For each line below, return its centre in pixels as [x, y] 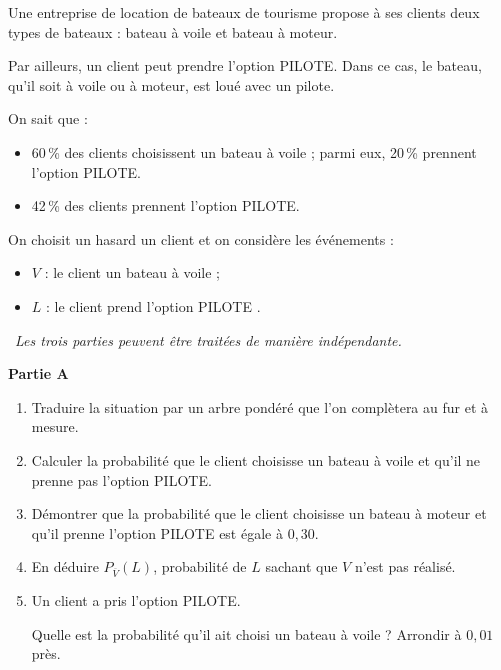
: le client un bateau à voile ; [132, 272]
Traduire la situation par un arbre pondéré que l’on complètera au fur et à [260, 406]
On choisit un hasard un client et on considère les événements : [201, 238]
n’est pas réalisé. [405, 566]
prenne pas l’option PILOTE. [121, 479]
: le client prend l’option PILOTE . [153, 305]
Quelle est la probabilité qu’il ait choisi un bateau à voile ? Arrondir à [246, 633]
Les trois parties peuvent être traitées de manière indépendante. [208, 339]
